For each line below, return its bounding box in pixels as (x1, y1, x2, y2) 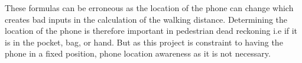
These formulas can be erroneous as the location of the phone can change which (5, 2, 294, 13)
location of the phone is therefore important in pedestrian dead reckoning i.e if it (5, 24, 298, 37)
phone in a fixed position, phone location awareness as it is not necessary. (5, 47, 271, 60)
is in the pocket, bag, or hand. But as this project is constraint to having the (5, 36, 283, 48)
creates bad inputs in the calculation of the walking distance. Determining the (5, 13, 288, 25)
